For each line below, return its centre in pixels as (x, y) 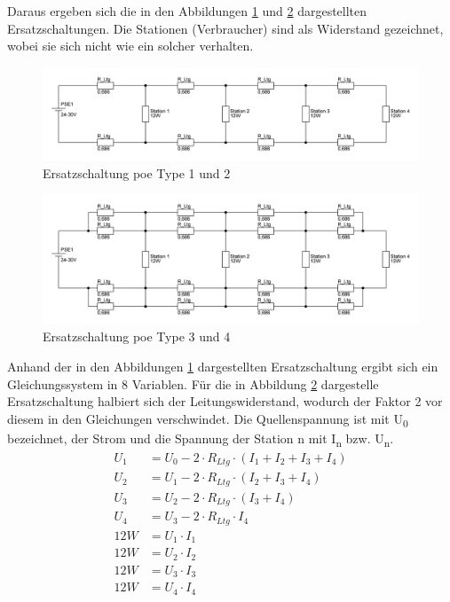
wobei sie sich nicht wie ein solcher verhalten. (130, 46)
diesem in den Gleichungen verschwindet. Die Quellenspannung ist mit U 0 (208, 419)
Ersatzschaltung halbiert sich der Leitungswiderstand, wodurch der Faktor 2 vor (225, 401)
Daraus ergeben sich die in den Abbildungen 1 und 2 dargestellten (187, 11)
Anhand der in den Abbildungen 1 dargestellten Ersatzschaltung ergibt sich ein (223, 366)
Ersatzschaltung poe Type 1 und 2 (137, 172)
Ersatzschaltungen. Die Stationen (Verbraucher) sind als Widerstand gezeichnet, (225, 28)
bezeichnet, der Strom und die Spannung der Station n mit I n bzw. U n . (201, 439)
